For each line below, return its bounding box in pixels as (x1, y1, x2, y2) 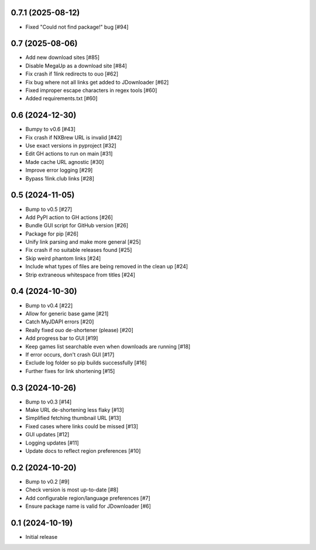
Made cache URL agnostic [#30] (25, 158, 104, 165)
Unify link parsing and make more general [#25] (25, 238, 141, 245)
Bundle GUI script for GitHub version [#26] (25, 222, 129, 229)
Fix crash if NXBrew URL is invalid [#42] (25, 134, 122, 141)
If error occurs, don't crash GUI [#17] (25, 351, 115, 358)
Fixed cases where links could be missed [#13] (25, 422, 139, 430)
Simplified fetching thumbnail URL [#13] (25, 415, 121, 422)
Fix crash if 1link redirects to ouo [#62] (25, 70, 119, 77)
